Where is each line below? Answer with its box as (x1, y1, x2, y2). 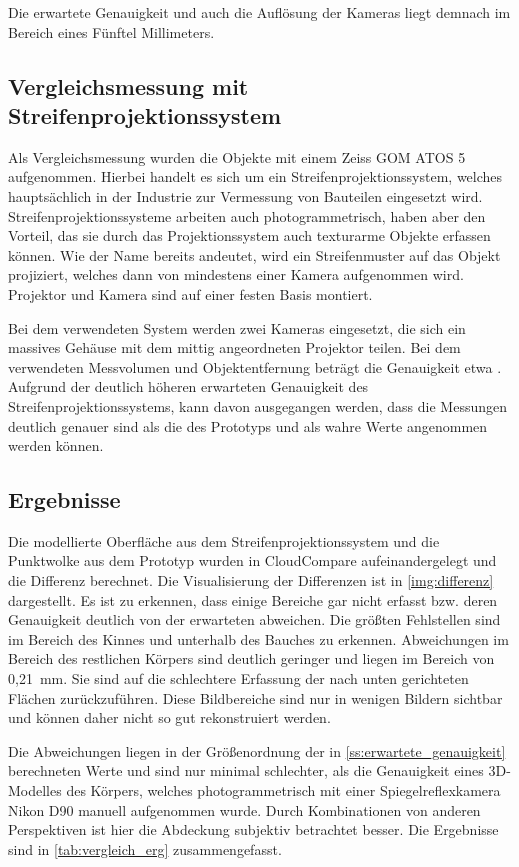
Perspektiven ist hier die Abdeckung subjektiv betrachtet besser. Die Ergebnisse (8, 819, 499, 840)
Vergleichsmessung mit (8, 70, 249, 101)
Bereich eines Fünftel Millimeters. (8, 21, 215, 42)
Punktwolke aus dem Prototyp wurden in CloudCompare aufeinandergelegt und (8, 550, 497, 571)
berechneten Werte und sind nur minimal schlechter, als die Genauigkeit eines (8, 760, 484, 781)
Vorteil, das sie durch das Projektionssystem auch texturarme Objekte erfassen (8, 225, 491, 246)
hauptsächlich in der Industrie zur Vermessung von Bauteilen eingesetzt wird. (8, 185, 483, 206)
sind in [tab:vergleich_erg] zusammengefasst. (8, 838, 282, 859)
